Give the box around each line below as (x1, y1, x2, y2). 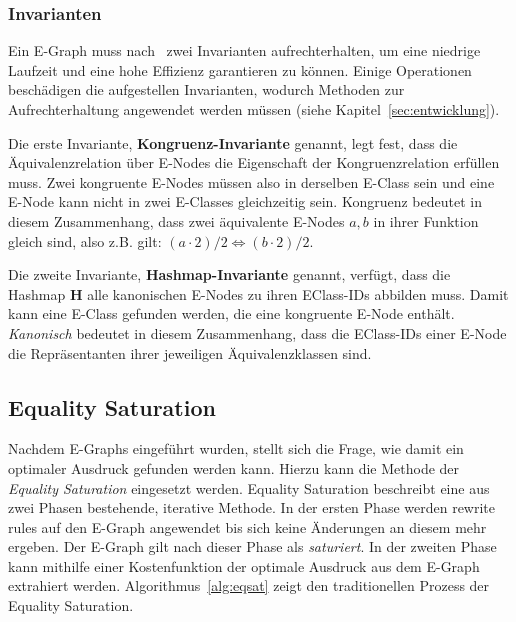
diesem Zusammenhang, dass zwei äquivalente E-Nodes (8, 210, 345, 231)
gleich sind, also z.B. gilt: (8, 230, 162, 251)
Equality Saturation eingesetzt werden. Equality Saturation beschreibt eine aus (8, 477, 490, 498)
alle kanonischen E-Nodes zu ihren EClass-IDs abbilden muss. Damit (87, 283, 509, 304)
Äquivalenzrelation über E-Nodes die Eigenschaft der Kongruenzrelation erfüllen (8, 152, 500, 173)
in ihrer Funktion (373, 210, 479, 231)
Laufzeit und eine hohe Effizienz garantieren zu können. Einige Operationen (8, 59, 472, 80)
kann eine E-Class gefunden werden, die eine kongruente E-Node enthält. (8, 303, 455, 324)
